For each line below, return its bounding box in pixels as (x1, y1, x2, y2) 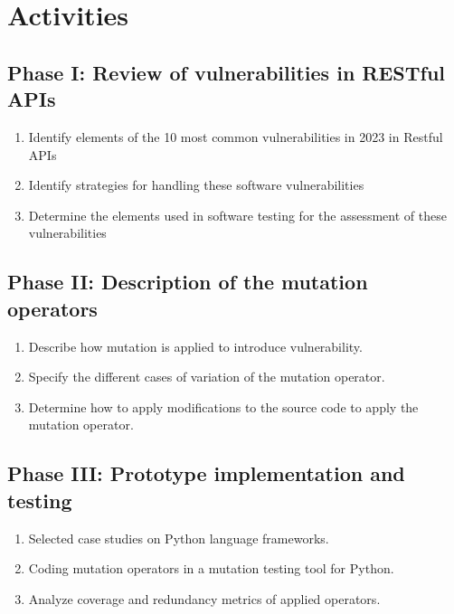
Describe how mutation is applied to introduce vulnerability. (28, 336, 363, 355)
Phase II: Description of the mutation (7, 268, 368, 296)
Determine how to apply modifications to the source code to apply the (28, 397, 419, 416)
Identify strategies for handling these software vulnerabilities (28, 175, 364, 194)
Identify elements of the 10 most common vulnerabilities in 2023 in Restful (28, 127, 443, 146)
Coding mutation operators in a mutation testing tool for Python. (28, 559, 394, 578)
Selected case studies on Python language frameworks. (28, 528, 329, 547)
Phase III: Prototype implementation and (7, 459, 405, 487)
